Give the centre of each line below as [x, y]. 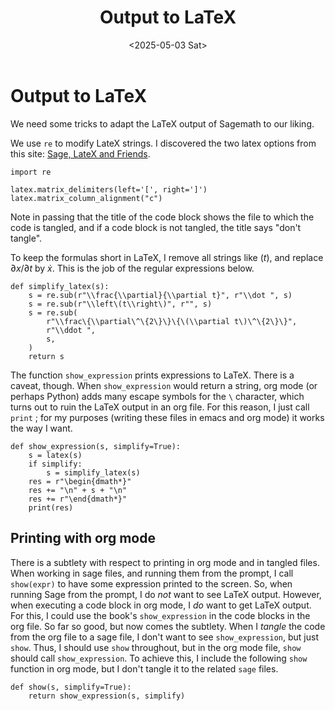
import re [31, 172]
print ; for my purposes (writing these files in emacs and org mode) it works [167, 417]
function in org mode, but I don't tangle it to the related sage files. [144, 668]
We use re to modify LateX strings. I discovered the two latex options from [163, 143]
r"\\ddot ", [71, 330]
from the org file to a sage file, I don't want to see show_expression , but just [164, 637]
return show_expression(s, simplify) [107, 696]
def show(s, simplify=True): [71, 687]
